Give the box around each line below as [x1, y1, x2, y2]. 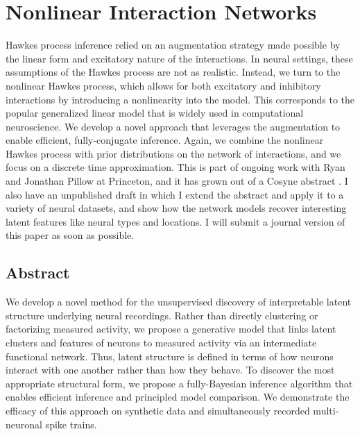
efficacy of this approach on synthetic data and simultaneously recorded [6, 403, 310, 417]
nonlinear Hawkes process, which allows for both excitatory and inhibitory [6, 78, 321, 92]
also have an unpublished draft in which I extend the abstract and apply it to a [6, 187, 344, 201]
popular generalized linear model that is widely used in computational [6, 106, 304, 120]
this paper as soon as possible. [6, 228, 135, 242]
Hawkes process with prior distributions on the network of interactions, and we [6, 146, 341, 160]
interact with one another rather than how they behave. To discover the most [6, 362, 335, 377]
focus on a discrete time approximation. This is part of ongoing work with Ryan [6, 160, 345, 174]
